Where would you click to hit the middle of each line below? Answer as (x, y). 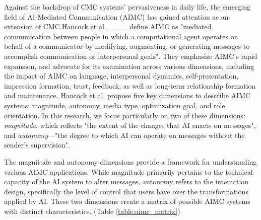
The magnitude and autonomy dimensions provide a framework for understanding (130, 161)
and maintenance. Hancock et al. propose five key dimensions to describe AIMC (127, 95)
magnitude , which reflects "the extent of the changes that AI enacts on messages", (130, 125)
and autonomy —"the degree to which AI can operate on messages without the (124, 135)
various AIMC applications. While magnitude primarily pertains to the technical (128, 171)
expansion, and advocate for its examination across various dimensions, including (129, 66)
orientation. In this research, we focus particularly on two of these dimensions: (125, 115)
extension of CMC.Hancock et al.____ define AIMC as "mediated (108, 26)
